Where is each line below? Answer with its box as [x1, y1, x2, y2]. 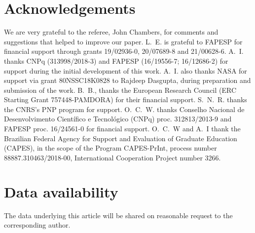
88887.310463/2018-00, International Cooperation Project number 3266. [4, 152, 221, 162]
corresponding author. [4, 220, 71, 230]
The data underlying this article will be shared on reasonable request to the [4, 210, 233, 220]
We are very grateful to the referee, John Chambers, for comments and [4, 27, 219, 37]
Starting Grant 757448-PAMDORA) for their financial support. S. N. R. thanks [4, 94, 247, 105]
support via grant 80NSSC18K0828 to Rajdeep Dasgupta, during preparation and [4, 75, 251, 85]
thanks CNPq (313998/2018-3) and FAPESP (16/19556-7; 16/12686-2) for [4, 55, 228, 66]
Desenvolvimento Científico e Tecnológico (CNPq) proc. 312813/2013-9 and [4, 114, 232, 124]
